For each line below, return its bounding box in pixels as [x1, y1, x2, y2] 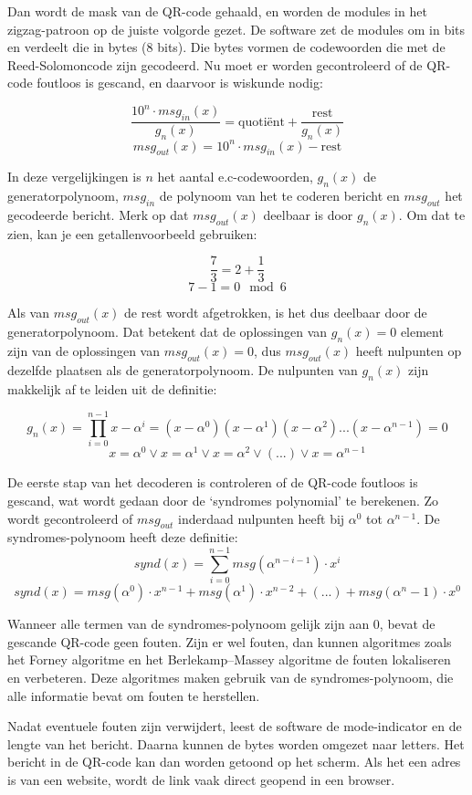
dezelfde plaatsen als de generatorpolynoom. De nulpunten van [7, 360, 358, 379]
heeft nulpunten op [355, 341, 462, 361]
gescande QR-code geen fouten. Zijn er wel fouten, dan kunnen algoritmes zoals [7, 632, 452, 651]
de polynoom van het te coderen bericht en [159, 186, 400, 205]
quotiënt [238, 115, 285, 129]
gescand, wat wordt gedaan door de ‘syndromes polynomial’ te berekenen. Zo [7, 491, 439, 510]
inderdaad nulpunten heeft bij [177, 508, 345, 528]
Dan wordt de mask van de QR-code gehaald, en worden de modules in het [7, 2, 427, 20]
